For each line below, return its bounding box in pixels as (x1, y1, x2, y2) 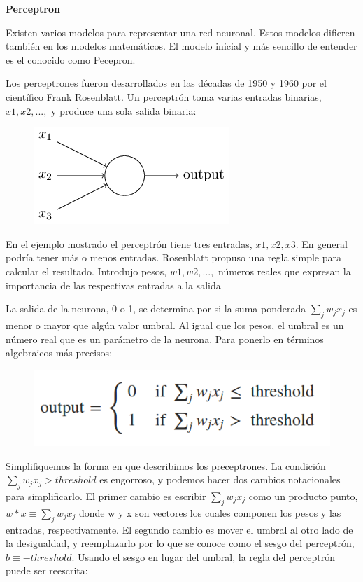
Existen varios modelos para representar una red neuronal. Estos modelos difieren (6, 25, 355, 39)
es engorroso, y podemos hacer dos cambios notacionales (99, 472, 341, 487)
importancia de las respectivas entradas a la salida (6, 277, 221, 292)
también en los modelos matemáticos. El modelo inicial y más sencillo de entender (6, 39, 357, 53)
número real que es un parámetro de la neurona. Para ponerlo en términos (6, 331, 324, 346)
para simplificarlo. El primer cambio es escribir (6, 488, 206, 503)
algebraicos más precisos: (6, 345, 113, 360)
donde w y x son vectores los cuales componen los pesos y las (79, 505, 341, 520)
